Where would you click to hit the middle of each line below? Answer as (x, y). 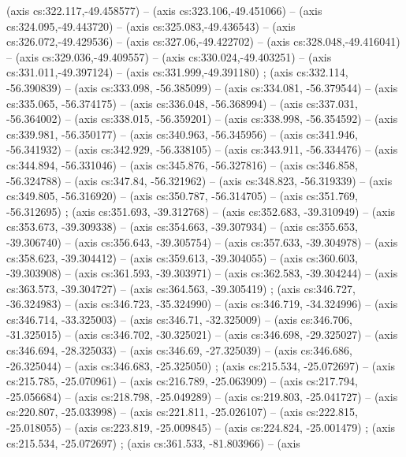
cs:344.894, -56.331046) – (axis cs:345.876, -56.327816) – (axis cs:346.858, (183, 164)
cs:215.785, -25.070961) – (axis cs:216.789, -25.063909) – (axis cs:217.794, (183, 381)
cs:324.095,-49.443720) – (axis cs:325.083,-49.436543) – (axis (151, 26)
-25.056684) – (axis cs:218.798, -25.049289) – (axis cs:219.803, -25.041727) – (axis (202, 396)
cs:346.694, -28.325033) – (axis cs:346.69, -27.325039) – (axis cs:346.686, (180, 350)
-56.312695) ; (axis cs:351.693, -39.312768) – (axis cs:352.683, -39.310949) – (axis (201, 211)
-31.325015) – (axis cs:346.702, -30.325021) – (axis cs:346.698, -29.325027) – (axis (202, 334)
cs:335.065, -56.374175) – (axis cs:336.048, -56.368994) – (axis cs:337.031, (183, 103)
